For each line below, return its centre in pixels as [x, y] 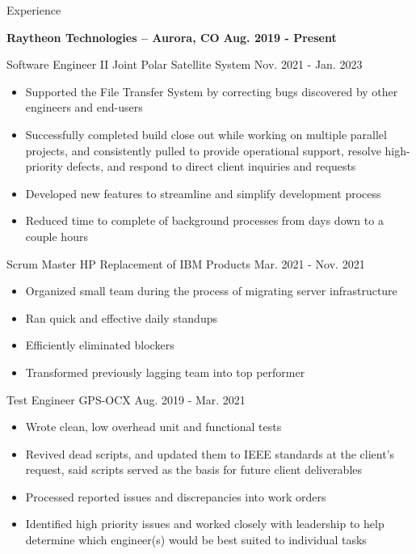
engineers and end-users [84, 107]
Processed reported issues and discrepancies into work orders [176, 496]
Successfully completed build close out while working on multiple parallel [206, 134]
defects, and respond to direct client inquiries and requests [211, 166]
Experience [34, 10]
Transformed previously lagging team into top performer [165, 372]
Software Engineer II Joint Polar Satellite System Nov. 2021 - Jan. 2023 [185, 64]
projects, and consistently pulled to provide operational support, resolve [203, 150]
